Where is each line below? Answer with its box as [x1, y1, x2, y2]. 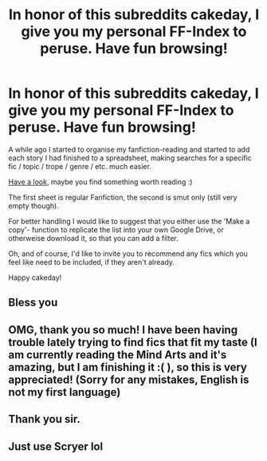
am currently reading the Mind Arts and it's [8, 348, 227, 361]
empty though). [8, 201, 60, 211]
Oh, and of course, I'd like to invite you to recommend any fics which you [8, 249, 249, 258]
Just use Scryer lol [8, 439, 104, 453]
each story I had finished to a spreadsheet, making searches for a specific [8, 153, 253, 163]
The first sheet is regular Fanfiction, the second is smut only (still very [8, 192, 238, 202]
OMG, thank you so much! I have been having [8, 323, 238, 337]
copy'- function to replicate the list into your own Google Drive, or [8, 225, 225, 234]
